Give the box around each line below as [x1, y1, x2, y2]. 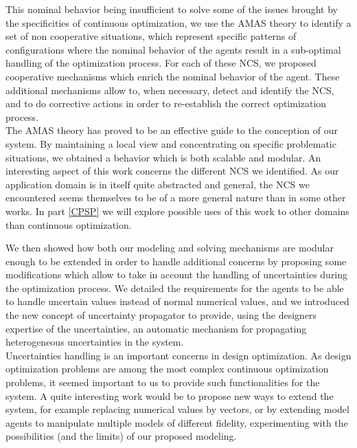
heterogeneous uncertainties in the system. [5, 335, 184, 349]
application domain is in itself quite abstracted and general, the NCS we [5, 177, 310, 191]
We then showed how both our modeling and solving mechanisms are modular [5, 240, 334, 255]
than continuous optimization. [5, 217, 132, 232]
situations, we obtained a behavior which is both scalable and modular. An [5, 150, 321, 164]
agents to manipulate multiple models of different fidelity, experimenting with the [5, 415, 348, 429]
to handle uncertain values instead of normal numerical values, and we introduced [5, 294, 349, 309]
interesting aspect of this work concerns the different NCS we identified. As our [5, 164, 339, 178]
